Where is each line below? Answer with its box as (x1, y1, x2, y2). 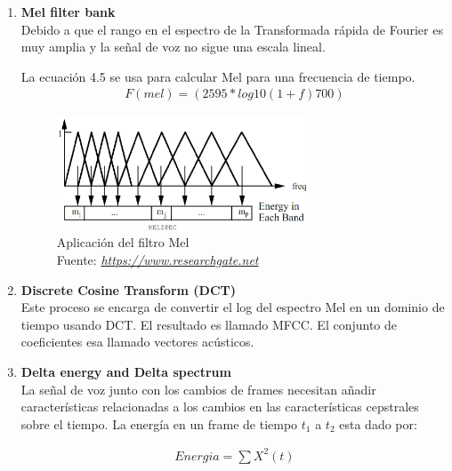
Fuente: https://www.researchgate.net (56, 251, 259, 269)
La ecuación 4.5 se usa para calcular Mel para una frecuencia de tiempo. (20, 67, 416, 85)
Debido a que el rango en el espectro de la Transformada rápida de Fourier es (20, 20, 443, 38)
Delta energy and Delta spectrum (20, 363, 231, 381)
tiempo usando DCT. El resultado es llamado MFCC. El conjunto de (20, 315, 398, 333)
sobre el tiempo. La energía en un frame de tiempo (20, 414, 298, 433)
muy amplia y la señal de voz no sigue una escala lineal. (20, 37, 326, 56)
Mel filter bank (20, 3, 116, 20)
